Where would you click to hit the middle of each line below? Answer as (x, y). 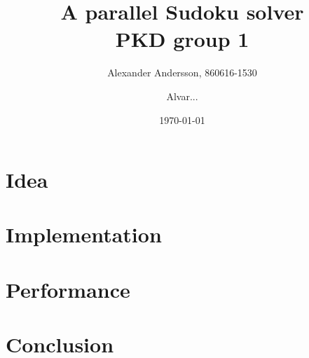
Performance (68, 289)
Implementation (84, 234)
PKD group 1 (182, 39)
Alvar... (182, 96)
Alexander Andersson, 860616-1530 (182, 73)
